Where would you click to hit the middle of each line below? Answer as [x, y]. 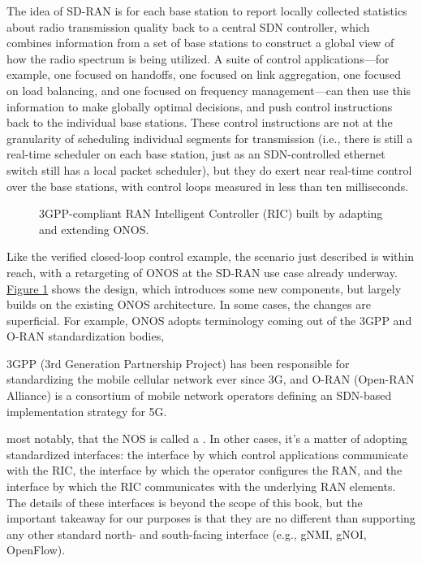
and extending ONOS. [94, 229]
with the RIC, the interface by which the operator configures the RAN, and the [205, 470]
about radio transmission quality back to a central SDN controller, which [188, 26]
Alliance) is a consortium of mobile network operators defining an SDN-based [199, 395]
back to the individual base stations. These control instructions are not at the [200, 122]
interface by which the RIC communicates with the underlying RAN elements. [201, 486]
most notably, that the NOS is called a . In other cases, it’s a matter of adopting [207, 438]
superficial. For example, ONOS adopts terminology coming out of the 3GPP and [209, 320]
